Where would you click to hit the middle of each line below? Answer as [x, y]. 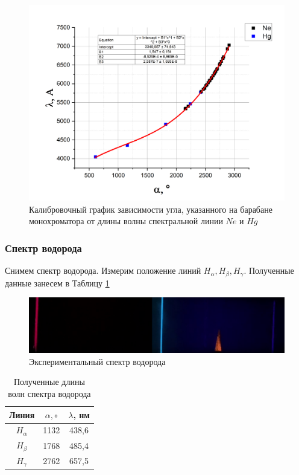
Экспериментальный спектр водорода [97, 361]
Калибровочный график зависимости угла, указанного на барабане [151, 209]
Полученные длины [49, 382]
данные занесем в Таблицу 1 [57, 283]
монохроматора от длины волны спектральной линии [126, 221]
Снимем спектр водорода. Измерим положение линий [103, 270]
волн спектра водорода [49, 393]
